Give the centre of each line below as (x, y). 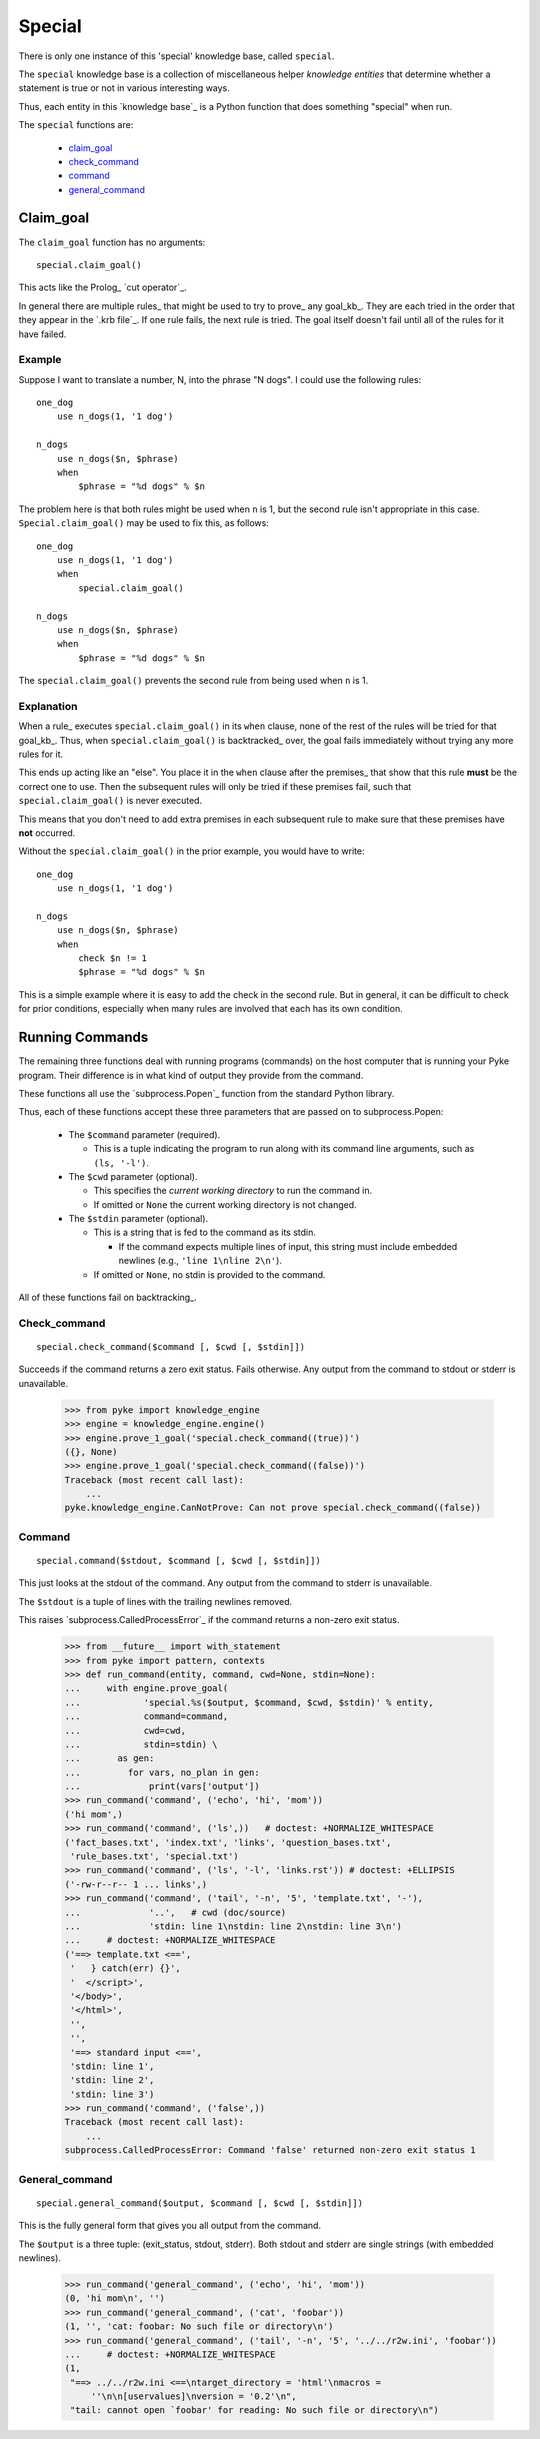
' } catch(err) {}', (126, 1968)
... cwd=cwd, (125, 1730)
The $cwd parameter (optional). (133, 1176)
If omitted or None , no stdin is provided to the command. (209, 1274)
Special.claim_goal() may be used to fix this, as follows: (143, 523)
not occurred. (47, 832)
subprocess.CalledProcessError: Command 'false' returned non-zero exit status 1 (270, 2150)
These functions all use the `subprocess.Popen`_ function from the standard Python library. (206, 1093)
